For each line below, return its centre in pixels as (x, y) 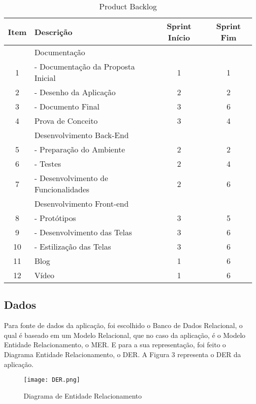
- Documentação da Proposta (85, 66)
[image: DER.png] (52, 380)
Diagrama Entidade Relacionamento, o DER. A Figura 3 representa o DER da (123, 354)
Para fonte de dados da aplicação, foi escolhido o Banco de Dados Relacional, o (123, 325)
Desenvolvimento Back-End (81, 135)
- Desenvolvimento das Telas (83, 232)
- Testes (48, 164)
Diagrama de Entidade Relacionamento (83, 395)
